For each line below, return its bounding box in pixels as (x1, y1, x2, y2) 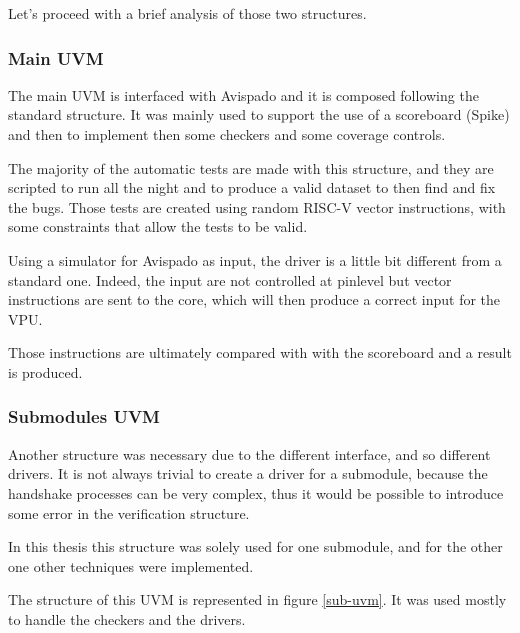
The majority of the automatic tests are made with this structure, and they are (8, 157, 494, 178)
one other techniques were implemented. (8, 555, 254, 576)
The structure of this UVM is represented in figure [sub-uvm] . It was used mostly (8, 589, 507, 610)
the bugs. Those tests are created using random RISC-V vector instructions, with (8, 196, 506, 217)
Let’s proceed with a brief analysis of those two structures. (8, 3, 367, 23)
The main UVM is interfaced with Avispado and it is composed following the (8, 84, 479, 105)
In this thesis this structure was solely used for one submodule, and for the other (8, 536, 503, 557)
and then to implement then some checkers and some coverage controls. (8, 124, 446, 144)
